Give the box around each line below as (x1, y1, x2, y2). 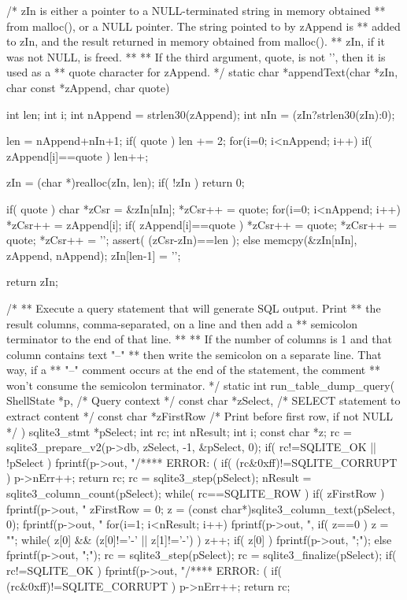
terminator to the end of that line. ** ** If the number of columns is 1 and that (6, 331, 392, 347)
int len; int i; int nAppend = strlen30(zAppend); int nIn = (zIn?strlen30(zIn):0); (6, 106, 395, 122)
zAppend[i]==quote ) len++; (6, 147, 149, 164)
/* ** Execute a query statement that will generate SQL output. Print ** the (6, 299, 381, 316)
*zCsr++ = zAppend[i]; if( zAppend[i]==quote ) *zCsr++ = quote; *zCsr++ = (6, 216, 398, 232)
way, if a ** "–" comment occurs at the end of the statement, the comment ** (6, 361, 380, 378)
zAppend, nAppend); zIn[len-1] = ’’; (6, 246, 181, 263)
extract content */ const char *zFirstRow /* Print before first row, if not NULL (6, 408, 394, 424)
